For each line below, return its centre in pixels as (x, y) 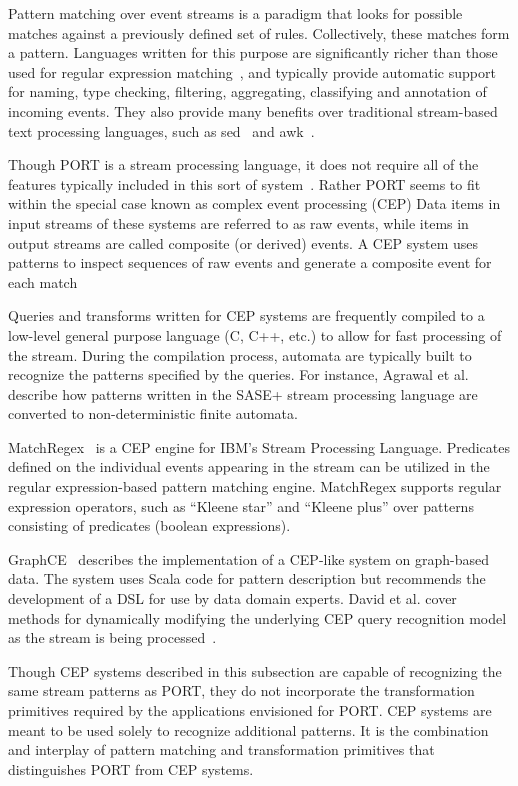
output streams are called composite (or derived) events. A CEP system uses (243, 242)
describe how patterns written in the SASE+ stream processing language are (243, 393)
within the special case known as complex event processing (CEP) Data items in (254, 203)
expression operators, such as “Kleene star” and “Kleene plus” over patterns (241, 505)
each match (43, 281)
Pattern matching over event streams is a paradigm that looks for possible (235, 13)
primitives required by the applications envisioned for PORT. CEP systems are (250, 710)
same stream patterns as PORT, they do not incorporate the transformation (241, 690)
